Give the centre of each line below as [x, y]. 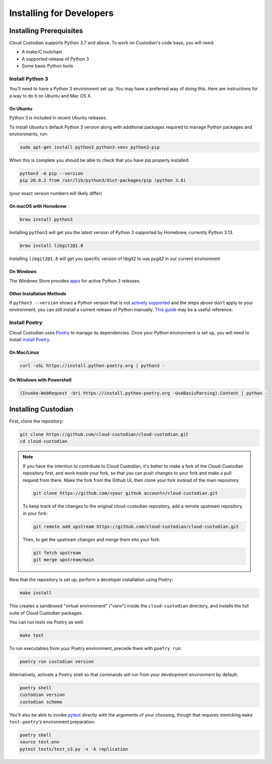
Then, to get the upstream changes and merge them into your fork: [91, 539]
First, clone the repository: [36, 421]
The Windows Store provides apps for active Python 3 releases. [75, 280]
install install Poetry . [30, 339]
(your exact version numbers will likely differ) [56, 193]
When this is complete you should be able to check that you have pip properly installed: [99, 160]
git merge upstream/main [64, 560]
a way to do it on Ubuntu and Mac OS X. [50, 95]
